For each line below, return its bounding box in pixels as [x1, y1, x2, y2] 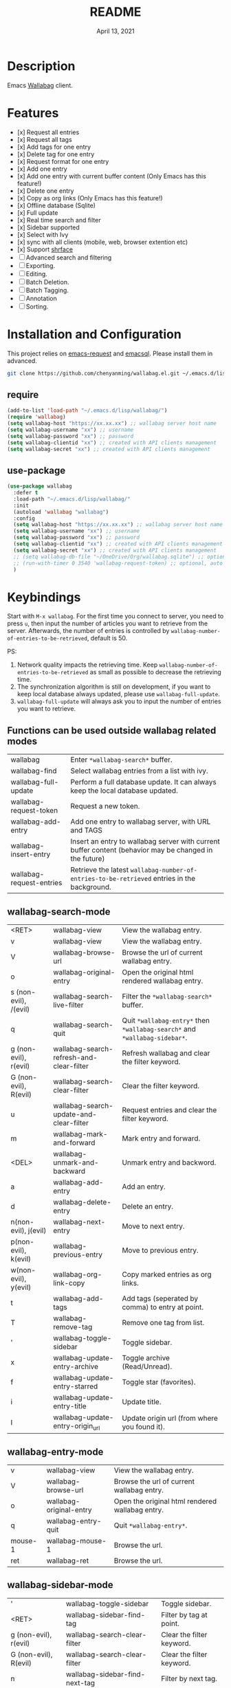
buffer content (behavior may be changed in [70, 845, 213, 855]
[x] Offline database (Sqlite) [16, 201, 96, 209]
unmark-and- [52, 1158, 99, 1167]
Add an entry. [122, 1182, 166, 1191]
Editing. [25, 269, 48, 278]
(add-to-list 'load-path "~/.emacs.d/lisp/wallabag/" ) [7, 407, 168, 414]
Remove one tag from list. [122, 1318, 205, 1327]
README [89, 4, 142, 20]
